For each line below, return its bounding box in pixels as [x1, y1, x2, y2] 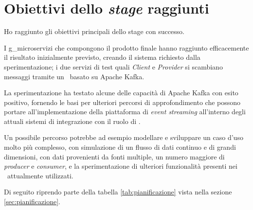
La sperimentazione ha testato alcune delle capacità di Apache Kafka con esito [4, 87, 238, 98]
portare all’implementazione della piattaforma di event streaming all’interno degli [4, 106, 246, 117]
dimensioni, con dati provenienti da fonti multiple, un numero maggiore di [4, 151, 225, 161]
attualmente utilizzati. [7, 170, 73, 180]
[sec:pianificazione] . [4, 196, 60, 207]
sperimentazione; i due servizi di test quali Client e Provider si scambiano [4, 61, 223, 71]
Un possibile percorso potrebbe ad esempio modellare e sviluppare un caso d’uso [4, 132, 243, 142]
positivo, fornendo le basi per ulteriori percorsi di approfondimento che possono [4, 97, 241, 107]
